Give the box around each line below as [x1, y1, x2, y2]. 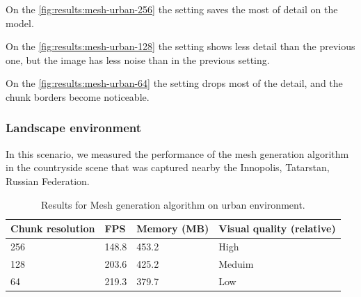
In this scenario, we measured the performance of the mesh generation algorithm [6, 146, 349, 161]
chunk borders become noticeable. [6, 89, 150, 104]
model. [6, 15, 34, 30]
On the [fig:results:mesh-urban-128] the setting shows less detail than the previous [6, 39, 355, 54]
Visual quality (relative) [218, 221, 336, 236]
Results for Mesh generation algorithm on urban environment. [40, 197, 305, 211]
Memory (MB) [136, 221, 209, 236]
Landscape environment [6, 119, 142, 136]
